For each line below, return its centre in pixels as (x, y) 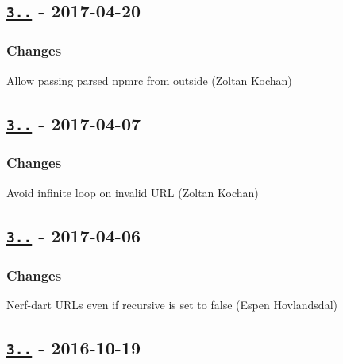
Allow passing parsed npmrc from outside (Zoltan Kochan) (149, 80)
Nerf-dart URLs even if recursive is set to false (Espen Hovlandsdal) (172, 304)
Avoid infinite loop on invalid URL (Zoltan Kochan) (133, 192)
